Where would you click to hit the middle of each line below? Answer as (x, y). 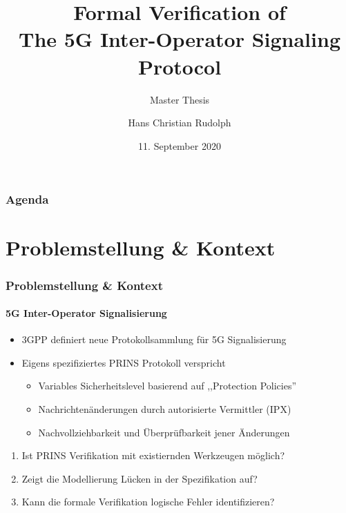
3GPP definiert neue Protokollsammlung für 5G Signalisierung (154, 339)
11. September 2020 (180, 145)
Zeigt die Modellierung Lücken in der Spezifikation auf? (140, 478)
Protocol (180, 66)
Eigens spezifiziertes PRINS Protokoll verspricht (124, 362)
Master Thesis (180, 99)
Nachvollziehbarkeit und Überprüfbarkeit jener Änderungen (164, 432)
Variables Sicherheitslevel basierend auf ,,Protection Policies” (167, 386)
